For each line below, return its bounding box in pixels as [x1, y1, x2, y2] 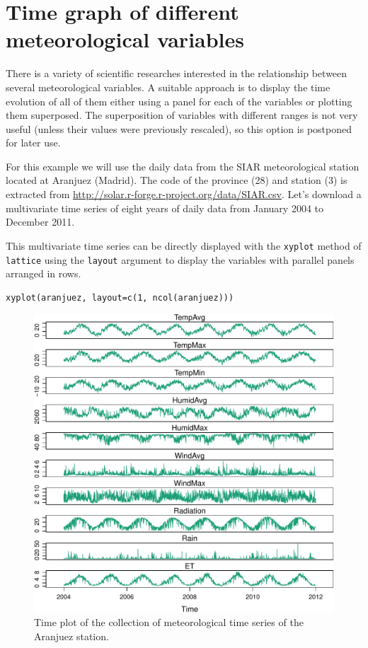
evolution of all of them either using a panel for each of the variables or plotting [6, 93, 352, 108]
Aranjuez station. [34, 628, 109, 643]
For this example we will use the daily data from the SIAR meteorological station [6, 158, 360, 173]
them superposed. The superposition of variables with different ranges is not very [6, 108, 358, 122]
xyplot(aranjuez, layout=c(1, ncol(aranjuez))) [6, 292, 234, 303]
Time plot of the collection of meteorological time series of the [34, 615, 304, 630]
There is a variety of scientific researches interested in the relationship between [6, 66, 347, 81]
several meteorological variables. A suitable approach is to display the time [6, 79, 330, 94]
